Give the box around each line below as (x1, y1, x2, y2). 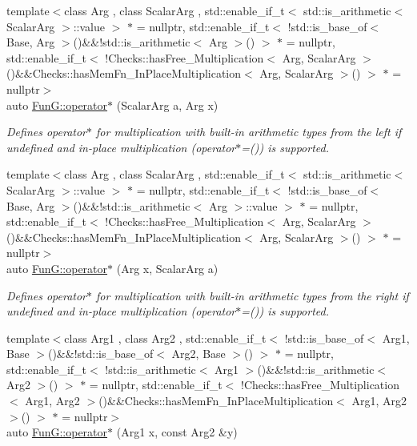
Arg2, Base (171, 345, 226, 362)
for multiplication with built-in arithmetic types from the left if (96, 123, 402, 140)
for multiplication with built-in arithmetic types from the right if (96, 287, 409, 303)
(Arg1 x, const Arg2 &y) (116, 424, 238, 440)
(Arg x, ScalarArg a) (116, 259, 219, 276)
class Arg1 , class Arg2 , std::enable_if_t (64, 329, 267, 346)
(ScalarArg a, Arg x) (116, 96, 219, 113)
